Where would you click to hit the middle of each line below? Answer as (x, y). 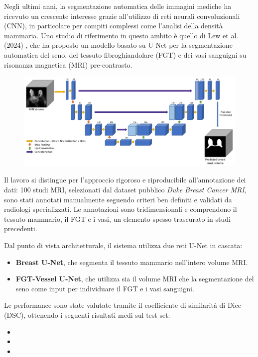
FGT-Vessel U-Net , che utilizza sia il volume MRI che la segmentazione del (135, 279)
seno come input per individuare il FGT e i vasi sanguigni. (105, 288)
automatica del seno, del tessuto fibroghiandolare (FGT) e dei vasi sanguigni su (125, 54)
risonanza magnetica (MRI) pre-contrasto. (68, 64)
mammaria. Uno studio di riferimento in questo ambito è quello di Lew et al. (121, 35)
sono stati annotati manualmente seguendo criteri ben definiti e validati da (118, 199)
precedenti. (21, 228)
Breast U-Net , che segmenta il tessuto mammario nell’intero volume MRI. (132, 262)
